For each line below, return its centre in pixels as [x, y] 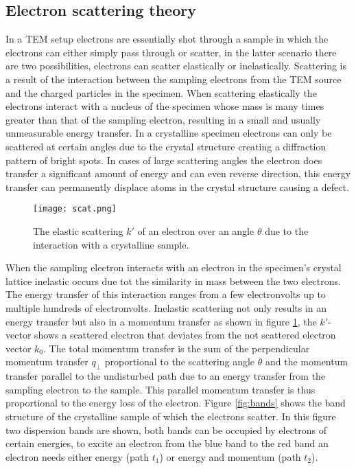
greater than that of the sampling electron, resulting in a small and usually [163, 119]
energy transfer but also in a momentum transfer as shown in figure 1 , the [161, 321]
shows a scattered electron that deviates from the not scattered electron [185, 335]
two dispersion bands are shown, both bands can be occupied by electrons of [166, 430]
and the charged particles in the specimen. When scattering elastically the [161, 92]
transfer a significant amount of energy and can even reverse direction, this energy [178, 173]
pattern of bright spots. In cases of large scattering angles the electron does [164, 160]
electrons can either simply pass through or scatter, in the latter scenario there [171, 52]
